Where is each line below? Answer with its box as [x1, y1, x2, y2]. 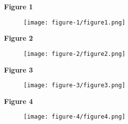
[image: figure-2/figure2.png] [24, 50, 126, 57]
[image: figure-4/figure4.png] [24, 113, 126, 121]
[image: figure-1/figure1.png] [24, 19, 126, 26]
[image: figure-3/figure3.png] [24, 82, 126, 89]
